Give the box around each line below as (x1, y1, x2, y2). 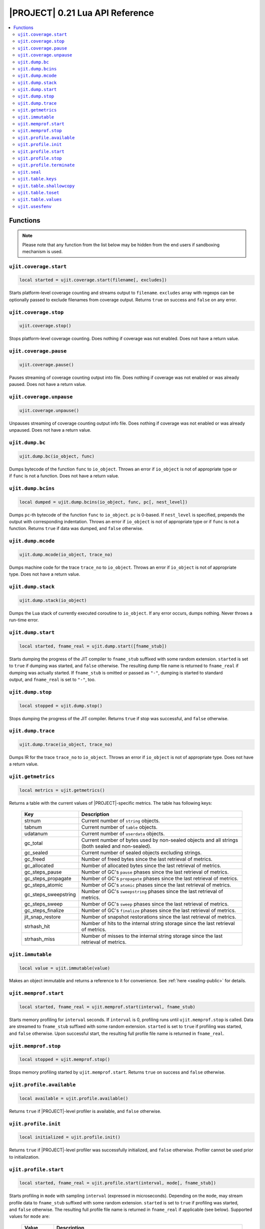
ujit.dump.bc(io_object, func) (19, 453, 95, 459)
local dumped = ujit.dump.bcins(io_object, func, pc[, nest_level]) (19, 499, 188, 505)
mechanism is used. (22, 248, 63, 254)
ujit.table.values (18, 197, 62, 203)
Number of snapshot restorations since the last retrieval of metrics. (81, 913, 237, 920)
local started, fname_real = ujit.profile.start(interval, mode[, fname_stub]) (19, 1180, 216, 1186)
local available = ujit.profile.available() (19, 1095, 129, 1101)
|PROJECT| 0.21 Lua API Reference (9, 7, 154, 18)
